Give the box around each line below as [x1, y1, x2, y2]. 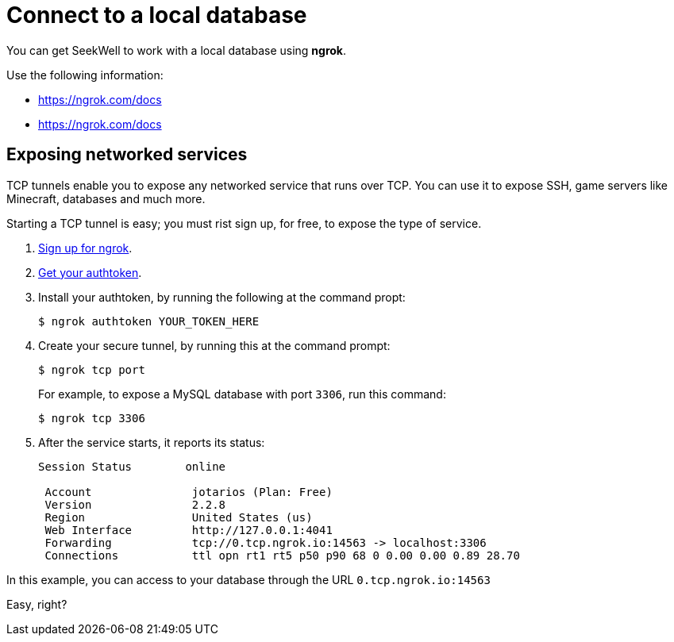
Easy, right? [6, 597, 67, 611]
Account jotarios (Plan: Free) [44, 485, 333, 498]
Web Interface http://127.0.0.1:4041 [44, 523, 333, 536]
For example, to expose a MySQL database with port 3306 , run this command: [38, 386, 446, 401]
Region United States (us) [44, 510, 313, 524]
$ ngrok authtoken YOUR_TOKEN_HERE [38, 314, 260, 328]
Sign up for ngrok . [38, 240, 133, 255]
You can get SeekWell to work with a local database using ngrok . [6, 43, 347, 57]
